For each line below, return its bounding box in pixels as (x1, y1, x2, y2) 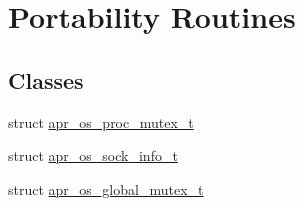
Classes (8, 64, 84, 95)
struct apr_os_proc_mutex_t (8, 111, 194, 132)
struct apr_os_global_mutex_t (8, 178, 204, 199)
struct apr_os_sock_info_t (8, 145, 178, 166)
